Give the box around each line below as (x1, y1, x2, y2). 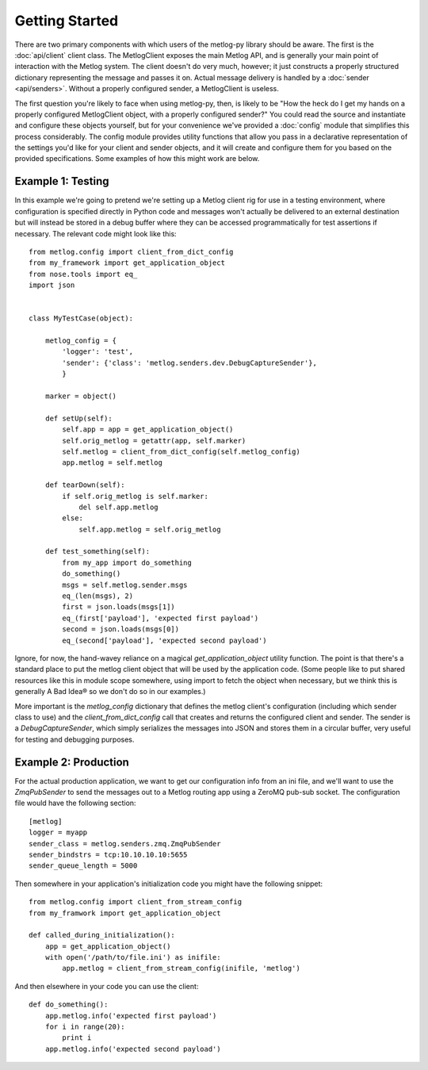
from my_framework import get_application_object (29, 259, 226, 267)
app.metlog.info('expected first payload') (44, 1011, 217, 1020)
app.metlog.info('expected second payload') (44, 1044, 221, 1053)
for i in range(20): (44, 1022, 125, 1031)
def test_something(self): (44, 547, 151, 556)
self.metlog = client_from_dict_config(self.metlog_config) (62, 447, 300, 456)
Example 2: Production (14, 755, 130, 769)
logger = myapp (29, 828, 88, 837)
